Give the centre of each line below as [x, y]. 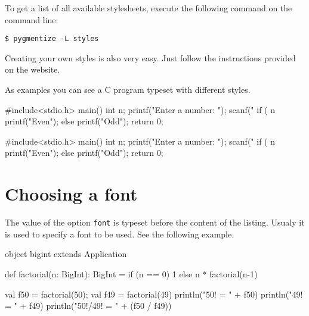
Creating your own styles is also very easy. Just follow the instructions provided [150, 57]
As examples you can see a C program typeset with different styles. [128, 90]
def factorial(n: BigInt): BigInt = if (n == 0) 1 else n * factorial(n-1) [131, 273]
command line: [32, 19]
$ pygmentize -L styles [52, 39]
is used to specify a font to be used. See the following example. [120, 234]
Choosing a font [71, 194]
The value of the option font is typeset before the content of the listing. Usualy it [155, 222]
